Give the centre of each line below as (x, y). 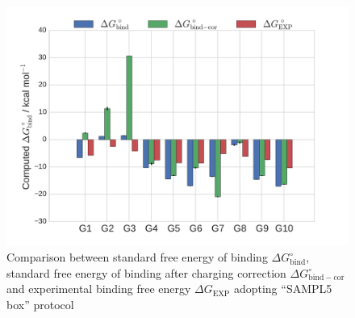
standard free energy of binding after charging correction (146, 272)
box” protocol (40, 304)
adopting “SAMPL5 (283, 289)
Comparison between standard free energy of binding (137, 257)
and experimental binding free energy (99, 289)
